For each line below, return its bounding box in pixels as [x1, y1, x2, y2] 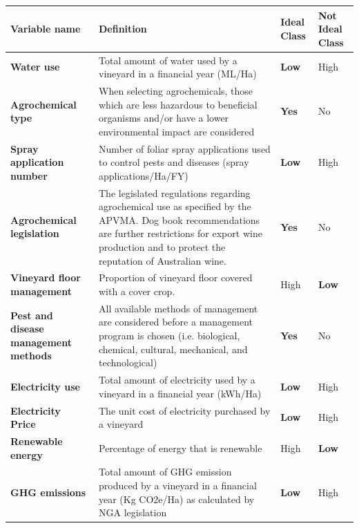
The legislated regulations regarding [99, 185, 251, 200]
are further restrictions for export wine [99, 226, 262, 241]
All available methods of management [99, 301, 258, 315]
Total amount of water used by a [99, 53, 237, 67]
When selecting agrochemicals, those [99, 83, 253, 97]
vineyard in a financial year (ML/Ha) [99, 66, 257, 81]
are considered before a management [99, 314, 253, 329]
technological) [99, 355, 157, 370]
